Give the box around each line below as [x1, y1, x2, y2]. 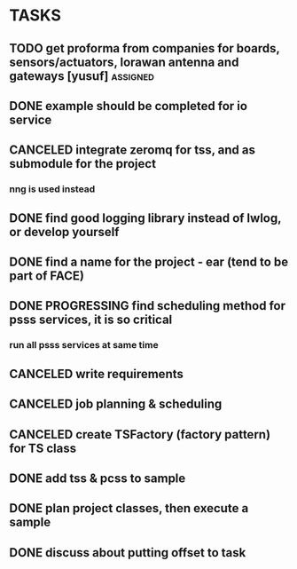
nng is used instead [9, 183, 96, 195]
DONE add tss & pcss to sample [9, 470, 186, 486]
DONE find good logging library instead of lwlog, [9, 210, 282, 225]
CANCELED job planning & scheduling [9, 397, 223, 412]
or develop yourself [9, 224, 120, 240]
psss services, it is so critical [9, 312, 173, 328]
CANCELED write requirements [9, 366, 184, 382]
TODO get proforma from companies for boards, [9, 41, 280, 56]
